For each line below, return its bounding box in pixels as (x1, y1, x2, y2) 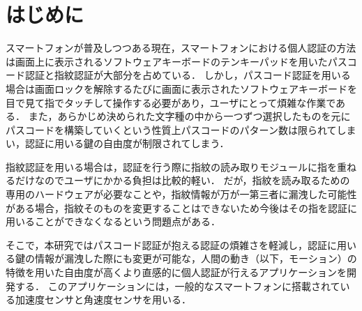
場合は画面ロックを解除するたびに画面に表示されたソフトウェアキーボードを (6, 81, 357, 96)
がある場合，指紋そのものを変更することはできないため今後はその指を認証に (6, 200, 357, 215)
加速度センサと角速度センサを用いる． (15, 292, 191, 307)
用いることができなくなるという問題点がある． (6, 214, 220, 229)
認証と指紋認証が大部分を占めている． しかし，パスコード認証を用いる (24, 68, 351, 82)
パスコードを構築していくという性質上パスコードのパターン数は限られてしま (6, 122, 356, 137)
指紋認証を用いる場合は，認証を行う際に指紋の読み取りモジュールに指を (6, 159, 338, 174)
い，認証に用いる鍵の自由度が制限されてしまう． (6, 136, 229, 151)
